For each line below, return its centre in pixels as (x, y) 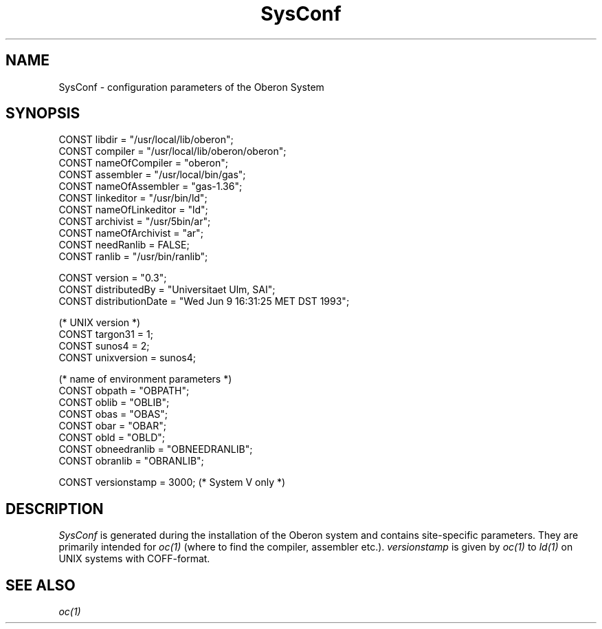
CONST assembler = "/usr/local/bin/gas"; (152, 175)
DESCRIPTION (55, 509)
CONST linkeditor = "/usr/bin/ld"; (133, 198)
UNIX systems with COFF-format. (134, 559)
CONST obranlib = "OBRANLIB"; (131, 461)
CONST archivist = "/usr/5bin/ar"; (135, 222)
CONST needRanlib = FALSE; (124, 245)
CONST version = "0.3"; (113, 278)
